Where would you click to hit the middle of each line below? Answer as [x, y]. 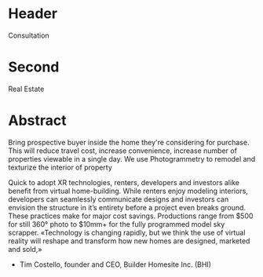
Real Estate [26, 89]
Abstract [37, 120]
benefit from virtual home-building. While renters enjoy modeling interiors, [128, 191]
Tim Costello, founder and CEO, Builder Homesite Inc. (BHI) [115, 264]
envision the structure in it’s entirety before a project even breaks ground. [127, 207]
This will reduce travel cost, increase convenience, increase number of [123, 151]
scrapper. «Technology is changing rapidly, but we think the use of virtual [127, 232]
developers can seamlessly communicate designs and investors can [119, 199]
